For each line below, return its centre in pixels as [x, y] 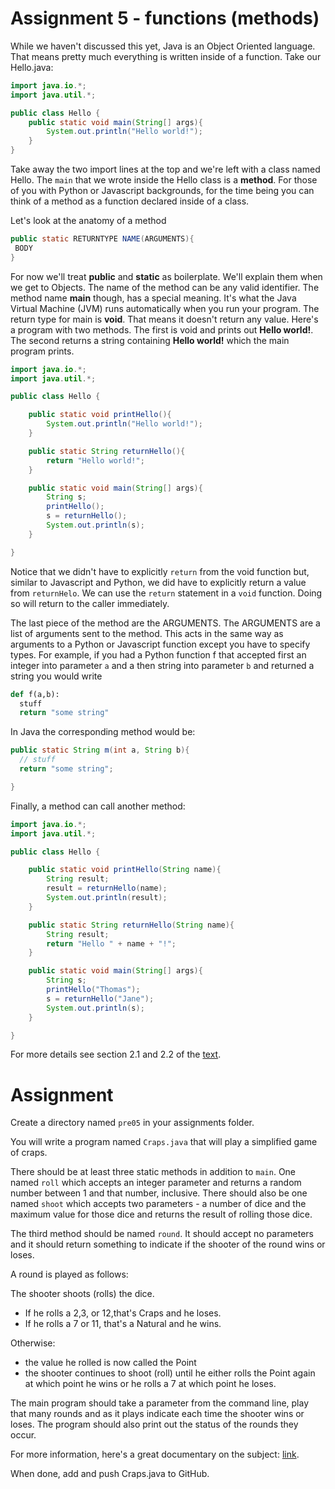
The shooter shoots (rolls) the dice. [82, 1294]
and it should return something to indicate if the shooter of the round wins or [168, 1244]
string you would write [56, 676]
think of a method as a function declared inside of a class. [130, 201]
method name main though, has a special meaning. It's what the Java [153, 298]
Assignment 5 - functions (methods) [165, 18]
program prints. [42, 351]
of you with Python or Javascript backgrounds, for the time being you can [162, 191]
